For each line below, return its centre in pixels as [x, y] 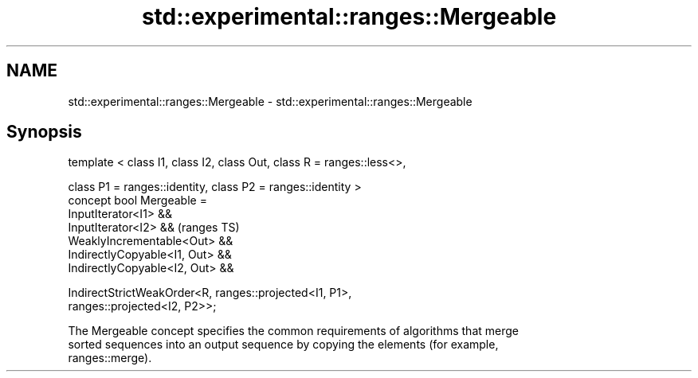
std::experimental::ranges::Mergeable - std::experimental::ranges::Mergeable [270, 101]
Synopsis [44, 132]
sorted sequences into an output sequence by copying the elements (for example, [283, 345]
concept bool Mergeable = [137, 201]
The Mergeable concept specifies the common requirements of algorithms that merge [293, 331]
